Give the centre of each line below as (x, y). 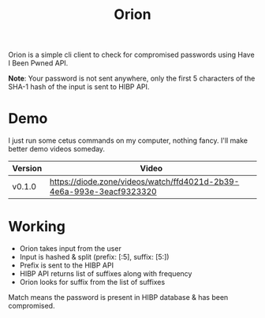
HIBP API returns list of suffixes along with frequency (106, 274)
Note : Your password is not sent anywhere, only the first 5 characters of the (132, 79)
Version (27, 169)
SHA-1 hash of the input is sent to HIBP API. (79, 87)
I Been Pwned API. (38, 63)
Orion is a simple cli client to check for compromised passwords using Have (131, 55)
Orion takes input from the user (71, 249)
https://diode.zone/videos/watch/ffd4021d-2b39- (145, 181)
